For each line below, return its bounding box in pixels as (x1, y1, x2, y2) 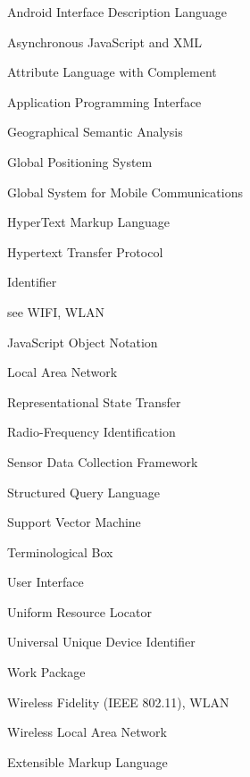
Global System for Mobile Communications (7, 182, 243, 201)
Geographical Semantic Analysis (7, 122, 183, 141)
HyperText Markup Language (7, 213, 170, 231)
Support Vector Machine (7, 513, 141, 531)
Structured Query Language (7, 482, 161, 501)
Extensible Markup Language (7, 752, 168, 771)
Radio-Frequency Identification (7, 422, 176, 441)
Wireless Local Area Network (7, 723, 167, 741)
